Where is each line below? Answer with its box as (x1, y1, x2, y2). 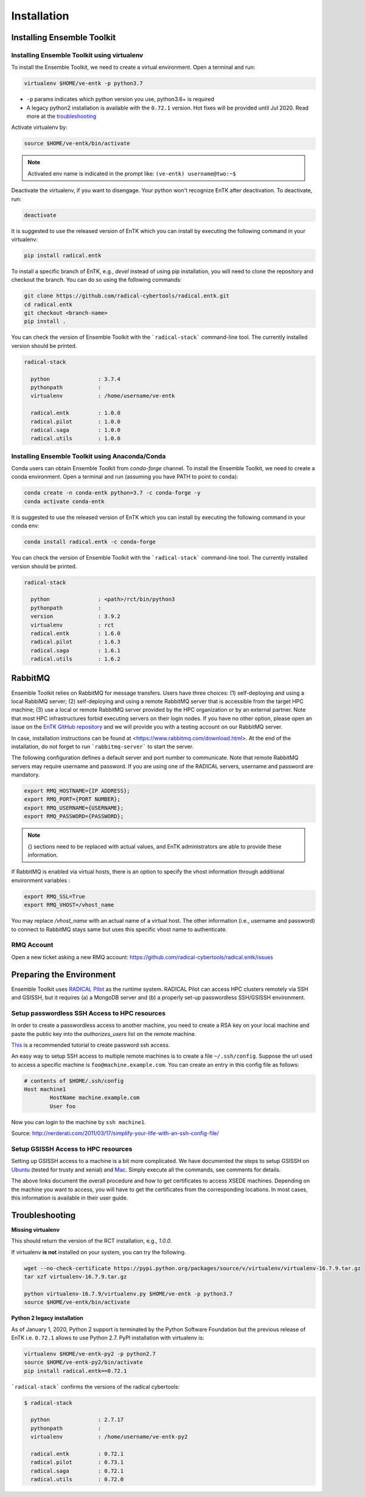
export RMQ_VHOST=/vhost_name (24, 901, 114, 909)
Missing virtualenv (11, 1226, 60, 1233)
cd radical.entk (24, 301, 73, 308)
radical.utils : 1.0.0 (30, 435, 121, 442)
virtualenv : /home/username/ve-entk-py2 (30, 1433, 188, 1440)
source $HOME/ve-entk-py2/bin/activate (24, 1359, 143, 1366)
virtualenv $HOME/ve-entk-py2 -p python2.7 (24, 1350, 156, 1357)
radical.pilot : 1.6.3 (30, 639, 121, 645)
